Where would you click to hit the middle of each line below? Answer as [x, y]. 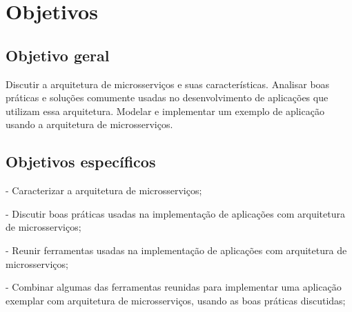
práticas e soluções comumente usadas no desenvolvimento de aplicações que [167, 97]
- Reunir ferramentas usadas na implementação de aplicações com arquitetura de [176, 250]
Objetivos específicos [81, 162]
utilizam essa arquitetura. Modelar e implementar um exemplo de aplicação [165, 111]
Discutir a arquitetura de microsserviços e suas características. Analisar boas [168, 84]
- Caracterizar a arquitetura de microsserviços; [104, 190]
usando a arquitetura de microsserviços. [89, 124]
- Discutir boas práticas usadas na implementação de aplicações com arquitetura [175, 213]
